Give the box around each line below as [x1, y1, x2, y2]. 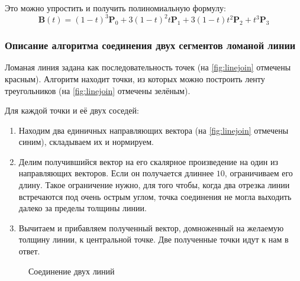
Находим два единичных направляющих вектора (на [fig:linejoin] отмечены [18, 124, 289, 136]
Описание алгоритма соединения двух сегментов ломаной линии [5, 38, 296, 53]
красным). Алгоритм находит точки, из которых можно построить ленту [5, 72, 265, 85]
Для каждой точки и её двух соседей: [5, 104, 139, 117]
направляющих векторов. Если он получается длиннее [18, 167, 214, 179]
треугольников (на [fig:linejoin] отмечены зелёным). [5, 84, 191, 96]
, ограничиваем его [224, 167, 293, 179]
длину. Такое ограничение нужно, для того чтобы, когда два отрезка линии [18, 179, 290, 191]
